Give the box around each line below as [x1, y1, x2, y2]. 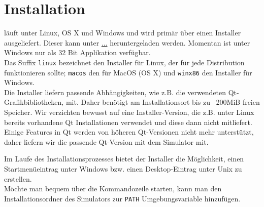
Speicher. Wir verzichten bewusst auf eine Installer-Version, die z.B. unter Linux [4, 107, 254, 117]
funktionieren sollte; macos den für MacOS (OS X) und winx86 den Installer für [4, 67, 252, 77]
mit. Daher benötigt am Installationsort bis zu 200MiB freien [65, 97, 260, 107]
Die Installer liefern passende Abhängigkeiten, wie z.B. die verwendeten [4, 87, 226, 97]
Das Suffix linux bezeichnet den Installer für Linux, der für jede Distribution [4, 57, 245, 67]
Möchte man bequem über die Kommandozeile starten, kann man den [4, 183, 222, 194]
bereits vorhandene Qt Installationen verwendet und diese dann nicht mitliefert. [4, 116, 252, 127]
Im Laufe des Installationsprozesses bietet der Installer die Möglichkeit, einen [4, 153, 244, 164]
